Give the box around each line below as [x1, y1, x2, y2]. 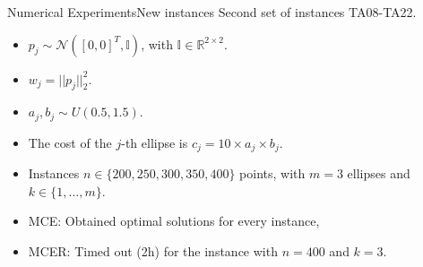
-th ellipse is [121, 133, 188, 151]
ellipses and [347, 164, 410, 183]
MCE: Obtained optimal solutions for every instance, [28, 211, 320, 230]
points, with [239, 164, 306, 183]
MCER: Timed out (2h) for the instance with [28, 242, 278, 261]
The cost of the [28, 133, 112, 151]
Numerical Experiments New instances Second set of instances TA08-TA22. [7, 3, 417, 21]
